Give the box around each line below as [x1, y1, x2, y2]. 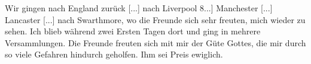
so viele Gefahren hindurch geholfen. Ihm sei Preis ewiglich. [5, 48, 223, 60]
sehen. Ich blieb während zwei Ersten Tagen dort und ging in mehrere [5, 25, 261, 37]
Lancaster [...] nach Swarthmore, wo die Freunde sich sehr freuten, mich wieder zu [5, 13, 306, 25]
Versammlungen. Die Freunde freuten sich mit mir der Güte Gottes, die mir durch [5, 36, 306, 49]
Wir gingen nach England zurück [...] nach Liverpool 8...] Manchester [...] [5, 2, 273, 14]
